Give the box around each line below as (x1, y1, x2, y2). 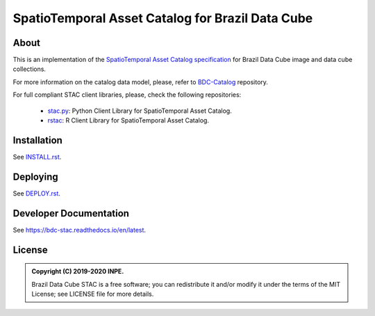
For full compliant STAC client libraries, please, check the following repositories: (12, 90, 242, 99)
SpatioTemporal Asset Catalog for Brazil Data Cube (12, 10, 313, 26)
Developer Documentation (12, 207, 130, 219)
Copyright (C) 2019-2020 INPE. (31, 267, 124, 276)
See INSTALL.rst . (12, 152, 62, 161)
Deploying (12, 171, 58, 182)
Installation (12, 134, 62, 146)
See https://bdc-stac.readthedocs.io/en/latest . (12, 226, 146, 234)
